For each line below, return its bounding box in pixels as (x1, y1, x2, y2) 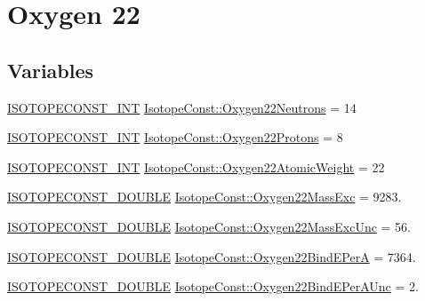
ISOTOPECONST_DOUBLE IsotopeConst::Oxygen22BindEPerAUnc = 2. (7, 277, 419, 296)
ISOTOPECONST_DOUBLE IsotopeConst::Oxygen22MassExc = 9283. (7, 187, 402, 206)
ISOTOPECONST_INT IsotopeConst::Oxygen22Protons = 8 (7, 128, 343, 147)
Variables (7, 56, 94, 83)
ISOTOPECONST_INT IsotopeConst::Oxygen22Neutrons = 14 (7, 98, 357, 116)
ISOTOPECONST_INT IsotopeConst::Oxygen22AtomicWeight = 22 (7, 157, 385, 176)
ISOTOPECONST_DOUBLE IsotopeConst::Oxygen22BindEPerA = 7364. (7, 247, 416, 265)
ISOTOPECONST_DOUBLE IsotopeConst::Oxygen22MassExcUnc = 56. (7, 217, 411, 235)
